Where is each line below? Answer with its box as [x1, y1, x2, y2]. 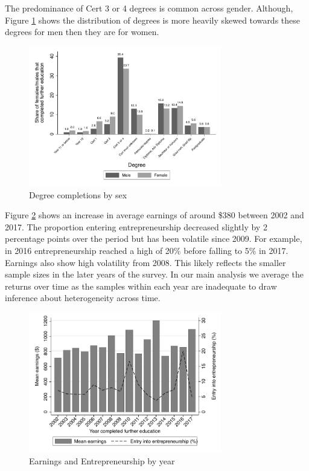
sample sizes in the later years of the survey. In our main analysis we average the [5, 268, 304, 281]
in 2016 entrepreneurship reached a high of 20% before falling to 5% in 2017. [5, 244, 288, 257]
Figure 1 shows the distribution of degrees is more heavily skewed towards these [5, 13, 301, 26]
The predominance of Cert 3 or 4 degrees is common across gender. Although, [5, 2, 293, 14]
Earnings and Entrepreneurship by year [29, 454, 175, 467]
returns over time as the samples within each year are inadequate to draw [5, 279, 277, 292]
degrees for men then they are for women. [5, 25, 159, 38]
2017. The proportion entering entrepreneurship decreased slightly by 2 [5, 220, 267, 233]
